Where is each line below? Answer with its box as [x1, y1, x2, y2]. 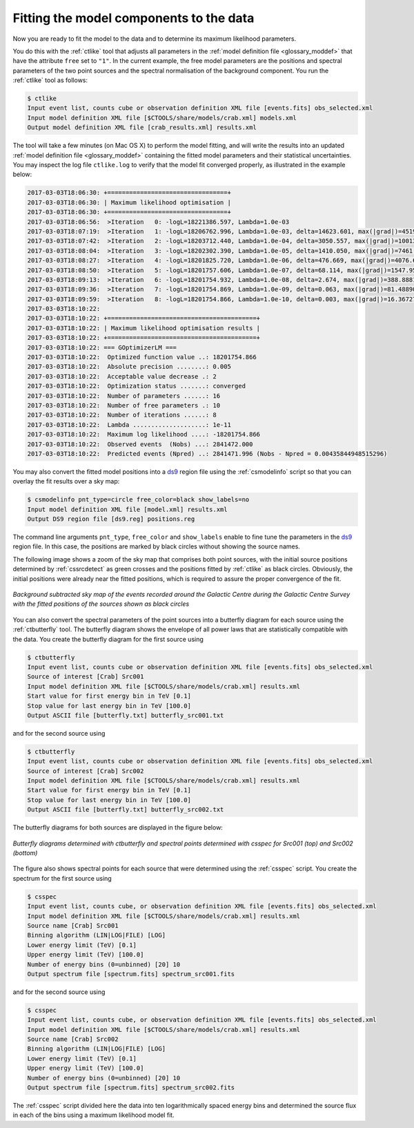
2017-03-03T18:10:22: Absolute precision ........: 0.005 [27, 363, 231, 371]
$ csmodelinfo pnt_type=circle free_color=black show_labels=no [27, 496, 250, 504]
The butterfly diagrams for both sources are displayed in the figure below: [12, 823, 224, 832]
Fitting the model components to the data [12, 10, 255, 26]
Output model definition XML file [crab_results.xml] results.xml [27, 124, 257, 131]
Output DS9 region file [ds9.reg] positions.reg [27, 515, 195, 523]
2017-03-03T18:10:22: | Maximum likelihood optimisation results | [27, 324, 261, 332]
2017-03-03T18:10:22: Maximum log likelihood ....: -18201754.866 [27, 430, 261, 439]
